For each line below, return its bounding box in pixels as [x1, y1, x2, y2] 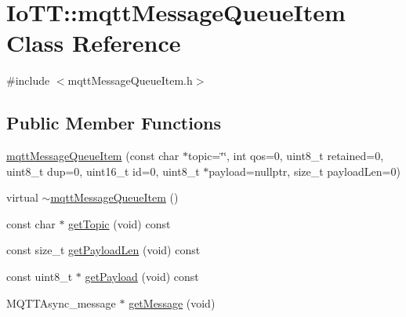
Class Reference [6, 27, 181, 59]
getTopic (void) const [68, 215, 171, 231]
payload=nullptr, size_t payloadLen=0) [208, 162, 401, 179]
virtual [6, 189, 38, 206]
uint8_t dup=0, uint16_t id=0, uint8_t [6, 162, 200, 179]
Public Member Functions [6, 111, 221, 135]
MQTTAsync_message [6, 294, 116, 311]
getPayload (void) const [85, 268, 199, 285]
